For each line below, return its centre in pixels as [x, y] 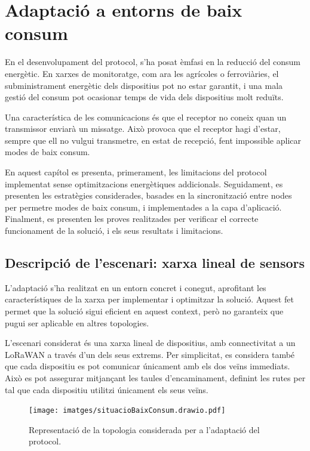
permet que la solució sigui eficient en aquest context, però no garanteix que [144, 311]
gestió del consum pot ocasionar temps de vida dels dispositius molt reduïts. [144, 97]
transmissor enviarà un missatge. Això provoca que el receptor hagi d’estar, [143, 129]
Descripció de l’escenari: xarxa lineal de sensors [155, 263]
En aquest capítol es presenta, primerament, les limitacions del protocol [136, 172]
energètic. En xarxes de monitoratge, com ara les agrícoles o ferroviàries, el [142, 73]
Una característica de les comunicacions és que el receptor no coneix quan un [146, 117]
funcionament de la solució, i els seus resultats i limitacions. [114, 231]
